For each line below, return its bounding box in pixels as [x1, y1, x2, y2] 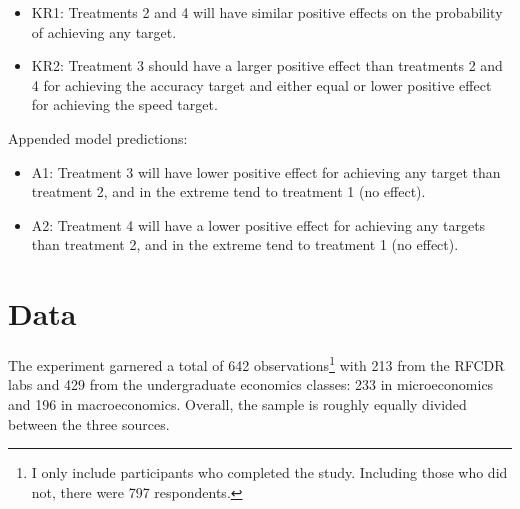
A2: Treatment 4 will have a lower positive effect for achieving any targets [31, 214, 486, 235]
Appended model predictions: [8, 127, 188, 148]
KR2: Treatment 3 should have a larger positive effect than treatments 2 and [31, 55, 503, 76]
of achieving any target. [31, 21, 177, 42]
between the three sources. [8, 413, 170, 434]
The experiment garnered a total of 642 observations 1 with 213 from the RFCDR [8, 352, 505, 375]
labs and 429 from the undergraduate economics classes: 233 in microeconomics [8, 374, 494, 395]
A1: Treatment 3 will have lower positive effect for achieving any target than [31, 161, 501, 182]
